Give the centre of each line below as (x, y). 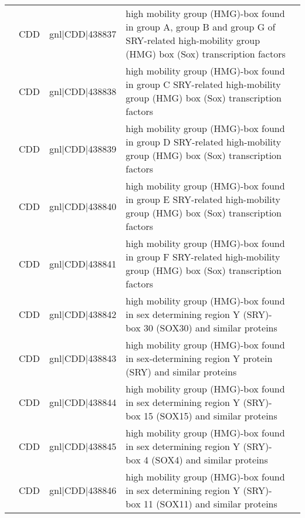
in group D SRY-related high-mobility (204, 142)
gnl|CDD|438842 (83, 314)
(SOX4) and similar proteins (210, 460)
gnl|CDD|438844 (83, 402)
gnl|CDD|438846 (83, 490)
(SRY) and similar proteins (181, 372)
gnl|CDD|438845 (83, 446)
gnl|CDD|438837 (83, 33)
